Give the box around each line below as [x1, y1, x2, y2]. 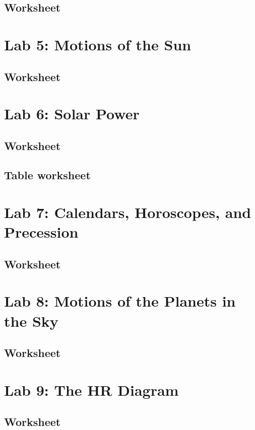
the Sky [4, 310, 58, 331]
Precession [4, 222, 79, 242]
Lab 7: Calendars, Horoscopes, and [4, 202, 251, 223]
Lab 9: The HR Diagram [4, 379, 179, 400]
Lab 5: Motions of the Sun [4, 34, 192, 54]
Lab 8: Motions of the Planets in [4, 291, 236, 311]
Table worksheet [4, 167, 91, 183]
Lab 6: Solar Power [4, 103, 140, 124]
